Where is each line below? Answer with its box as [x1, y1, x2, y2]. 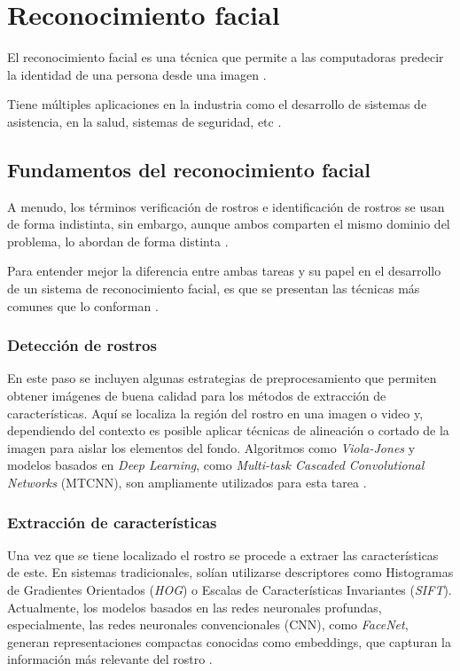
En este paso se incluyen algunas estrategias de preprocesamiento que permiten [7, 369, 437, 387]
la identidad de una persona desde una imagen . [7, 65, 267, 83]
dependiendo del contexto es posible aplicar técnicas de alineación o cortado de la [7, 421, 449, 440]
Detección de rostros [7, 334, 157, 356]
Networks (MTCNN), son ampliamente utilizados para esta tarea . [7, 473, 367, 492]
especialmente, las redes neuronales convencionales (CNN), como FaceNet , [7, 615, 409, 634]
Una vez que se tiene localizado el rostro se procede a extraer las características [7, 545, 439, 564]
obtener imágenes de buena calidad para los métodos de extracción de [7, 386, 386, 405]
